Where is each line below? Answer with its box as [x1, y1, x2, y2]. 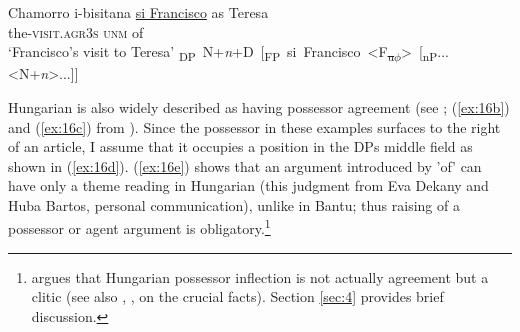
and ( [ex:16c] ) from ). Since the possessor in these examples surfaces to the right [8, 116, 501, 137]
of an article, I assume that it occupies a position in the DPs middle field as [8, 136, 473, 157]
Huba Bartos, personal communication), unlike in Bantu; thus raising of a [8, 194, 460, 215]
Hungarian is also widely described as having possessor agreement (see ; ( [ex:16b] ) [8, 96, 510, 117]
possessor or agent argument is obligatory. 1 [8, 215, 271, 239]
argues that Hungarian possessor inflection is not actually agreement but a [31, 266, 489, 287]
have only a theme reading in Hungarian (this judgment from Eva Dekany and [8, 175, 489, 196]
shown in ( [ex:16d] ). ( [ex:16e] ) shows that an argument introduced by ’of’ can [8, 155, 482, 176]
